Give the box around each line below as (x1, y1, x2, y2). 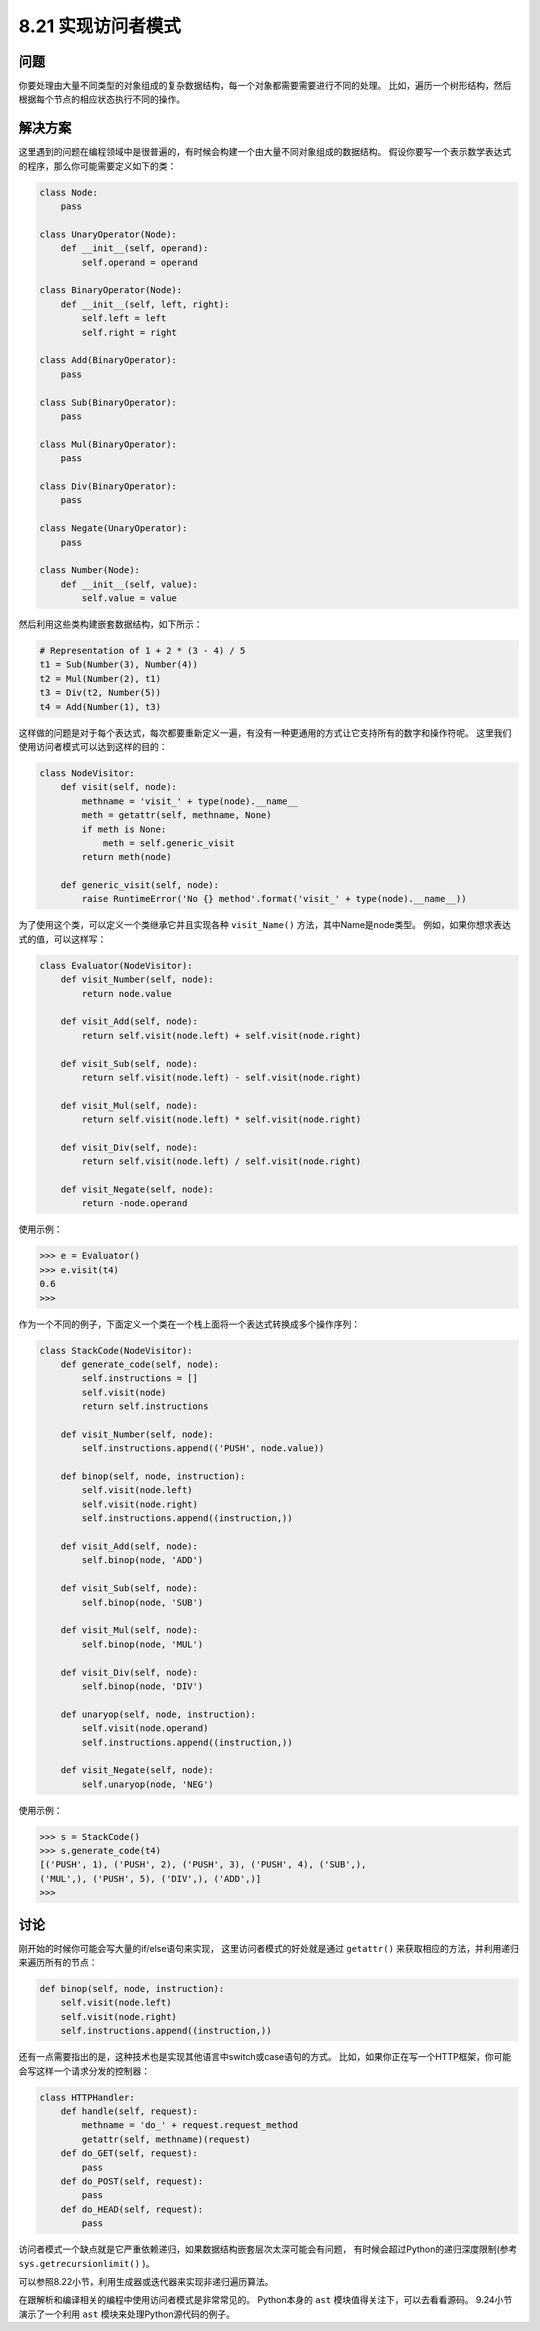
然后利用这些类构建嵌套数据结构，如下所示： (18, 618, 203, 630)
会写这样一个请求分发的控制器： (18, 2065, 150, 2077)
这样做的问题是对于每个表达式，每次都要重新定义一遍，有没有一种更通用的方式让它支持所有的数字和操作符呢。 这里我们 (18, 726, 512, 739)
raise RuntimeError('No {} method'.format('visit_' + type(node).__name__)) (81, 893, 467, 905)
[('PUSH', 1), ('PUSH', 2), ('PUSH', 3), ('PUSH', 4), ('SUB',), (39, 1859, 367, 1870)
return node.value (81, 988, 172, 999)
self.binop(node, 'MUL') (81, 1638, 204, 1650)
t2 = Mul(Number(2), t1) (39, 673, 162, 684)
